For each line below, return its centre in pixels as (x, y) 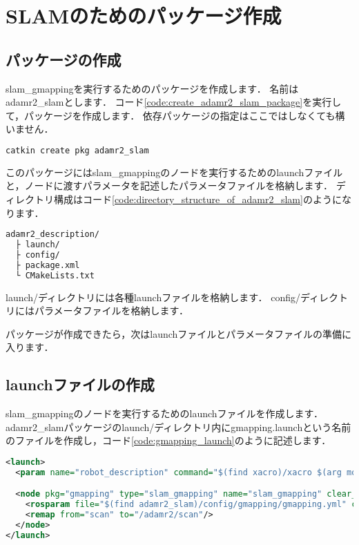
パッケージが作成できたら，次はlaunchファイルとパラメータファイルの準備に (178, 333)
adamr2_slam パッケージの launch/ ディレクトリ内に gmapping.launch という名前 (178, 427)
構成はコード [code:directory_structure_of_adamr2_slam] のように (197, 199)
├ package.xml (48, 265)
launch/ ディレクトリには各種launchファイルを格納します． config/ (153, 297)
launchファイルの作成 (80, 384)
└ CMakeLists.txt (55, 275)
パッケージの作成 (64, 59)
